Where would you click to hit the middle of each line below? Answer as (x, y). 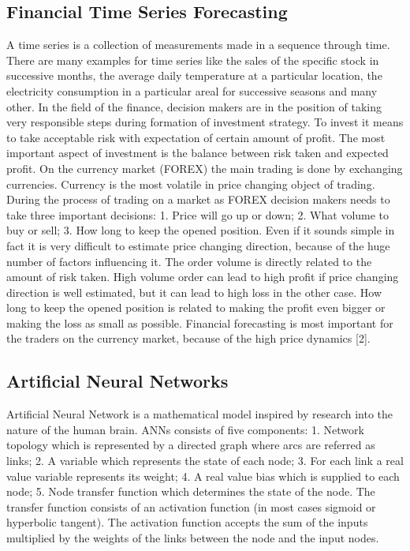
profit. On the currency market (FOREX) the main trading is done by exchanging (205, 168)
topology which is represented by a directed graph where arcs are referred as (191, 445)
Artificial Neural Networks (117, 381)
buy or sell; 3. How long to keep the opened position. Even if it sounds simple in (201, 230)
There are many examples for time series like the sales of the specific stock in (193, 60)
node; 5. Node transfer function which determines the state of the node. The (191, 491)
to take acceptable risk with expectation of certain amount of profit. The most (196, 137)
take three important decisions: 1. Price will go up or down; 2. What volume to (198, 214)
